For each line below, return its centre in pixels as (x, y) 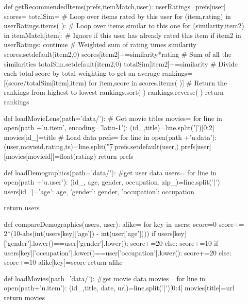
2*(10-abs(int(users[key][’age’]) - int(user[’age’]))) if (80, 233)
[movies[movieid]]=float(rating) (50, 156)
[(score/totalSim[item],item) (45, 82)
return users (22, 208)
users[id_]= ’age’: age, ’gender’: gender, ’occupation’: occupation (99, 191)
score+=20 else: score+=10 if (174, 243)
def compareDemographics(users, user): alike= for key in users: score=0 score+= (124, 224)
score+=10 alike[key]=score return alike (63, 262)
